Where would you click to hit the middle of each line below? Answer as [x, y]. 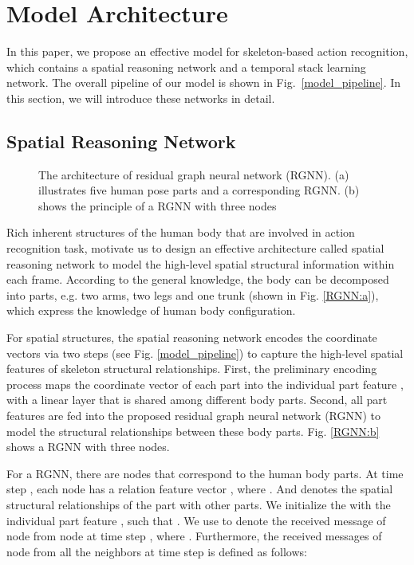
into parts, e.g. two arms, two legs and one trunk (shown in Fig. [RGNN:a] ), [193, 294]
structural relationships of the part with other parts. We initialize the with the [199, 504]
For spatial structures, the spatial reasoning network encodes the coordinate [192, 337]
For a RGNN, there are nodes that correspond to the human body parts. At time [205, 473]
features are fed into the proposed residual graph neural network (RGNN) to [194, 416]
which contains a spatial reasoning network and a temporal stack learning [186, 67]
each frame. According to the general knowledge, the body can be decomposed [198, 279]
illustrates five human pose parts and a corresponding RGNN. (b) [199, 190]
